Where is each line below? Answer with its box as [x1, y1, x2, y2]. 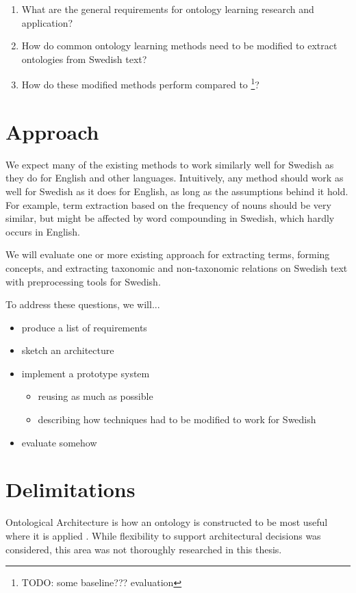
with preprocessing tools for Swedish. [5, 274, 161, 288]
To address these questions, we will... [5, 297, 160, 312]
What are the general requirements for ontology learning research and [21, 2, 314, 16]
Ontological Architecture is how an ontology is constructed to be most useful [5, 515, 328, 529]
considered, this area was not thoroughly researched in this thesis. [5, 542, 282, 556]
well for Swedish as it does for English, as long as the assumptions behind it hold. [5, 184, 348, 198]
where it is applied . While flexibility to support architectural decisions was [5, 528, 321, 542]
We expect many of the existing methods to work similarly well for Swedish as [5, 157, 334, 171]
